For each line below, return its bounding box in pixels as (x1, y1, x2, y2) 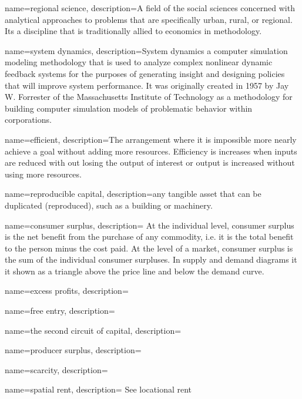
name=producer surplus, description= (5, 344, 142, 356)
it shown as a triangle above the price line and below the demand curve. (5, 264, 264, 277)
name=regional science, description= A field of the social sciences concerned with (5, 2, 295, 14)
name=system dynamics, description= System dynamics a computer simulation (5, 44, 288, 56)
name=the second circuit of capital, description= (5, 324, 182, 336)
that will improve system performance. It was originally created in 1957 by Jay (5, 79, 289, 91)
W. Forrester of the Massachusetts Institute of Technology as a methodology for (5, 90, 293, 103)
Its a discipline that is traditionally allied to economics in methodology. (5, 25, 262, 37)
